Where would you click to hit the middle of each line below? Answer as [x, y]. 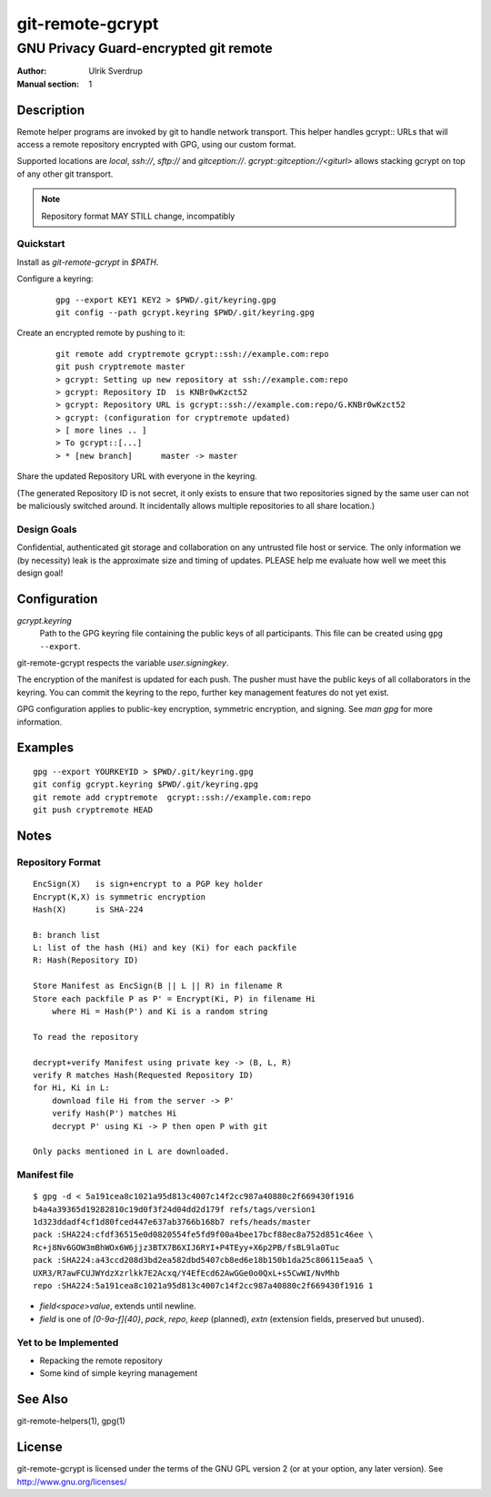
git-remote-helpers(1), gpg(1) [71, 1421]
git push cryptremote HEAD [93, 810]
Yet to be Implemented [68, 1342]
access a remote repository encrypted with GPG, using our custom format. [156, 145]
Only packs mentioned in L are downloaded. [131, 1151]
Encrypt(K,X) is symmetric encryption [120, 896]
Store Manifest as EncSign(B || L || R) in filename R [158, 986]
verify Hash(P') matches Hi [114, 1114]
